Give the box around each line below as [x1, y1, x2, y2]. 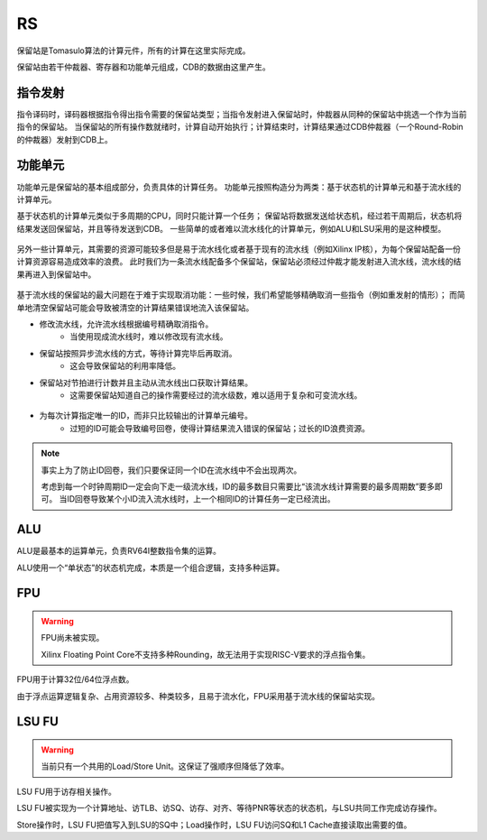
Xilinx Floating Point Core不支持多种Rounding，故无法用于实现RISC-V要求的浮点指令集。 [41, 649, 371, 660]
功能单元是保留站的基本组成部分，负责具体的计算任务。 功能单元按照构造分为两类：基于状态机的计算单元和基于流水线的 [16, 181, 462, 192]
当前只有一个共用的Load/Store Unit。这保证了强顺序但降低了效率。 [41, 761, 289, 771]
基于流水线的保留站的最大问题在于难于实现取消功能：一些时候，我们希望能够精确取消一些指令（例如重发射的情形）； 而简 [16, 290, 465, 300]
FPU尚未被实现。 [41, 632, 105, 643]
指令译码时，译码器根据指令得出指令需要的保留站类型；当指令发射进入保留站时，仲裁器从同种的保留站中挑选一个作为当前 [16, 108, 467, 119]
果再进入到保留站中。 [16, 269, 96, 280]
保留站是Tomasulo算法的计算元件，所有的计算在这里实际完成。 [16, 45, 251, 56]
